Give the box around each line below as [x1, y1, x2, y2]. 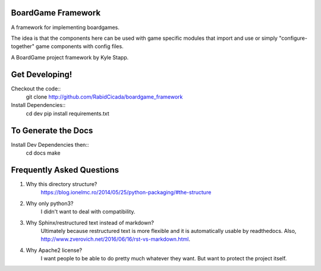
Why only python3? [26, 200, 74, 207]
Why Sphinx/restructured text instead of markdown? [26, 219, 155, 226]
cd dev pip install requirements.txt [26, 110, 109, 117]
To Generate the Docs [11, 125, 93, 135]
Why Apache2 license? [26, 247, 83, 254]
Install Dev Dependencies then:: [11, 141, 89, 148]
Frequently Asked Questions [11, 165, 119, 175]
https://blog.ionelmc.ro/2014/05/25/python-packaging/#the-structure [40, 189, 212, 196]
